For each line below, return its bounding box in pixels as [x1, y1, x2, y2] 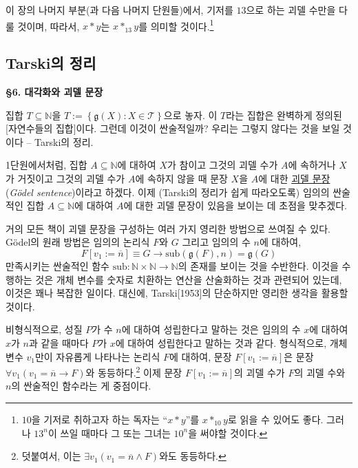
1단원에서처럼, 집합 [6, 158, 87, 172]
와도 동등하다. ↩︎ [159, 449, 227, 463]
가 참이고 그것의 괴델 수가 [167, 158, 278, 172]
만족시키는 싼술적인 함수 [6, 258, 110, 273]
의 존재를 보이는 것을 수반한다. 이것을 [178, 258, 339, 273]
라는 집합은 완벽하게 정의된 [226, 107, 342, 122]
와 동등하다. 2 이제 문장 [85, 363, 182, 379]
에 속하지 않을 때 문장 [135, 171, 228, 186]
